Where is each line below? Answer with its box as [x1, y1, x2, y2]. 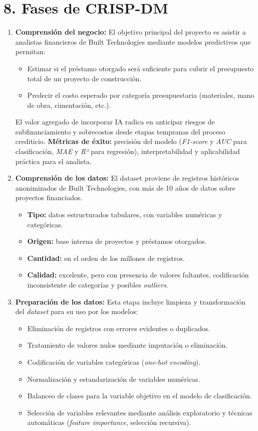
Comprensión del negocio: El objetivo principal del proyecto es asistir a [15, 27, 246, 37]
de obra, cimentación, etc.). [27, 99, 111, 110]
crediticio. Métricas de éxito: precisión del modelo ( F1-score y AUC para [15, 136, 247, 147]
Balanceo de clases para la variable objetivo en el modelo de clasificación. [27, 390, 252, 401]
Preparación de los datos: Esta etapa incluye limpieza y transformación [15, 296, 246, 307]
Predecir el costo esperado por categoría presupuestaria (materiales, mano [27, 90, 254, 100]
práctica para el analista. [15, 156, 92, 166]
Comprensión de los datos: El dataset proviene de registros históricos [15, 173, 239, 183]
